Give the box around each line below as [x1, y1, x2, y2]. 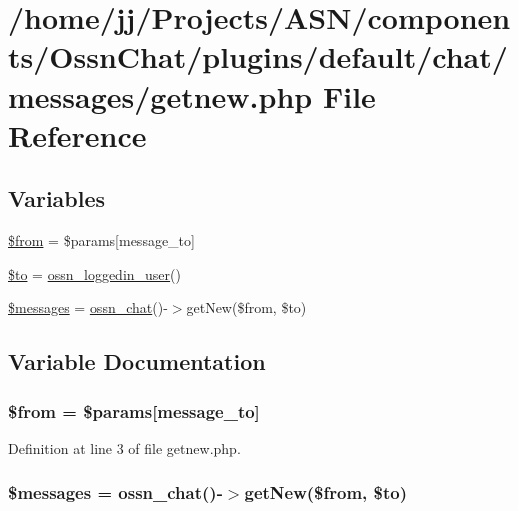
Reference [8, 114, 147, 155]
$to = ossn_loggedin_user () [8, 263, 181, 284]
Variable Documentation [8, 346, 266, 377]
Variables [8, 183, 106, 214]
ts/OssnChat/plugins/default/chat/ [8, 36, 508, 77]
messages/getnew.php [8, 75, 313, 116]
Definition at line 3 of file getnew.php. [8, 437, 241, 458]
